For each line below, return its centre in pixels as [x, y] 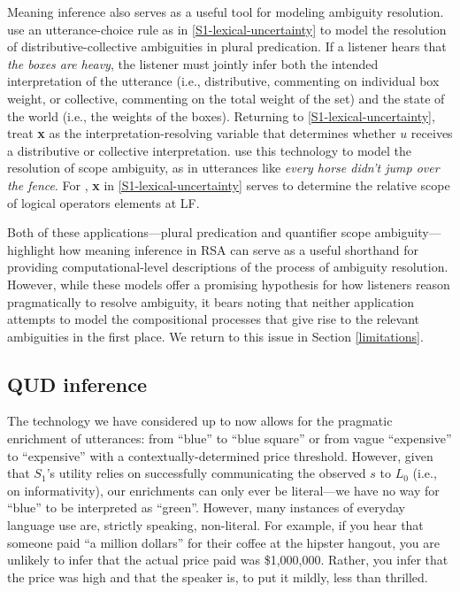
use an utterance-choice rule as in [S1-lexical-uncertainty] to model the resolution [227, 29]
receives [432, 133]
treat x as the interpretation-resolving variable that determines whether [202, 133]
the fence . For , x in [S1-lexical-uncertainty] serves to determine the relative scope [229, 185]
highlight [31, 249]
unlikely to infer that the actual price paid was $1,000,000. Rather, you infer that [228, 560]
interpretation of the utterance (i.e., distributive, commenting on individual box [223, 81]
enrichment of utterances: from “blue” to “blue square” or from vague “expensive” [230, 438]
